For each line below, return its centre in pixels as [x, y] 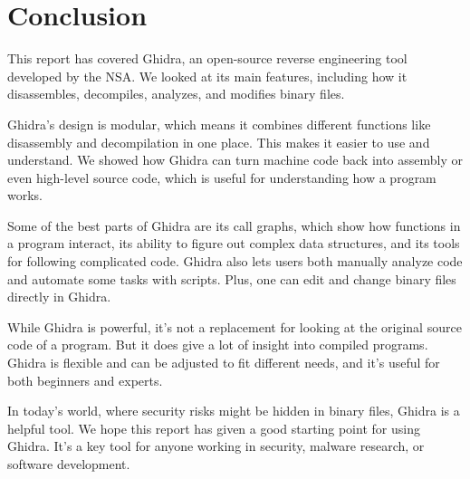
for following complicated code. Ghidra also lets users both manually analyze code [235, 261]
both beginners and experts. [85, 380]
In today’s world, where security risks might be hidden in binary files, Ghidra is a [234, 411]
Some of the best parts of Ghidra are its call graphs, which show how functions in [234, 225]
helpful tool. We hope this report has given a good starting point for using [214, 428]
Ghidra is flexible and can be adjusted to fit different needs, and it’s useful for [224, 363]
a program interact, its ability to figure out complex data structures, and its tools [234, 243]
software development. [69, 464]
